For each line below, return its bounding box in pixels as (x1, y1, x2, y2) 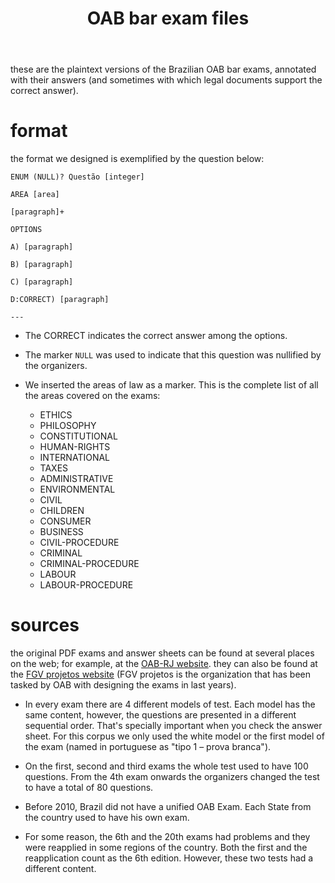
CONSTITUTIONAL (39, 430, 118, 442)
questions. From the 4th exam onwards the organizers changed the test (24, 771, 320, 783)
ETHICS (39, 409, 73, 421)
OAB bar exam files (86, 7, 250, 30)
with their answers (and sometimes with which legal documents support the (10, 74, 323, 86)
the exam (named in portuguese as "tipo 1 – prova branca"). (24, 741, 272, 753)
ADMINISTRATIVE (39, 473, 114, 485)
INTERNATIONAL (39, 452, 111, 464)
